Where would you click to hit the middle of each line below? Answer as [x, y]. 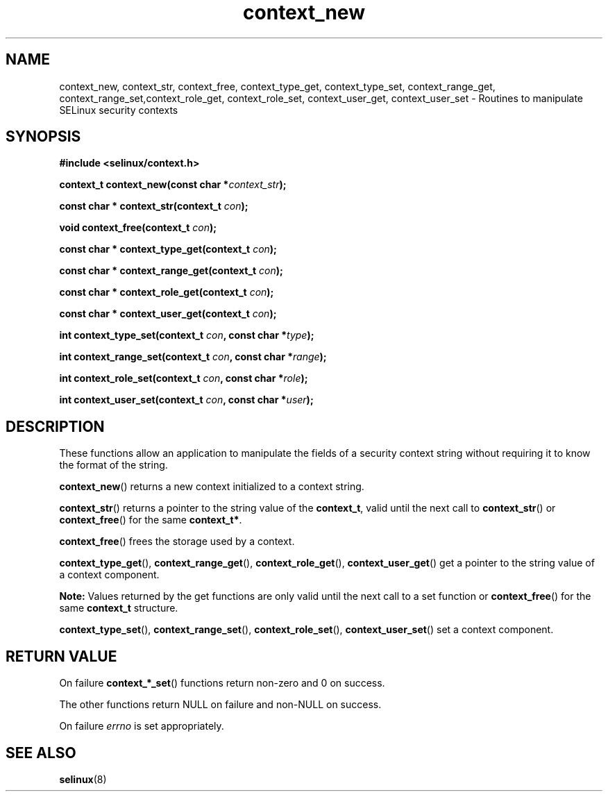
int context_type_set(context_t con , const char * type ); [187, 335]
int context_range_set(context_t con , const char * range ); [193, 357]
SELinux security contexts [119, 110]
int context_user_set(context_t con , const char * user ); [186, 400]
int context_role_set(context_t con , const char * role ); [184, 378]
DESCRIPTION [55, 426]
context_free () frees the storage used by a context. [177, 542]
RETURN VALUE [61, 656]
